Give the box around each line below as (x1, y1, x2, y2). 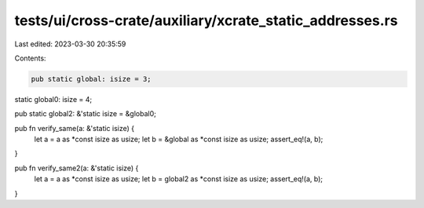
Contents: (14, 53, 46, 63)
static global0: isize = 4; (14, 94, 93, 104)
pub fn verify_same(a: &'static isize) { (14, 123, 135, 133)
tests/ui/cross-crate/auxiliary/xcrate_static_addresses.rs (14, 12, 398, 29)
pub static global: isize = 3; (31, 75, 152, 83)
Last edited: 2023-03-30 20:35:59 (14, 39, 126, 49)
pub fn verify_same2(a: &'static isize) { (14, 163, 139, 173)
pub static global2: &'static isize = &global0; (14, 109, 156, 119)
